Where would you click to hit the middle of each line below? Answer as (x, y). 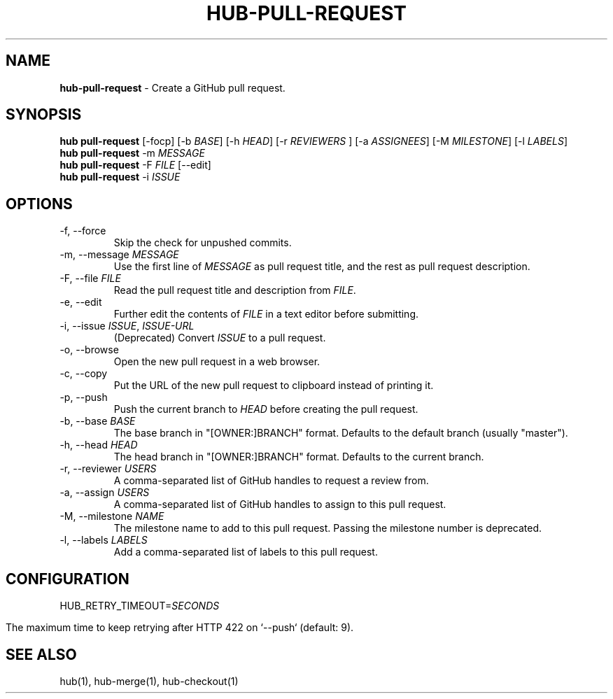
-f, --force (83, 231)
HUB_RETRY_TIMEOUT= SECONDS (140, 606)
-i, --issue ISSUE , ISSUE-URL (127, 326)
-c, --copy (84, 374)
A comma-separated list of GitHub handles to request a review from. (271, 481)
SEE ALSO (41, 654)
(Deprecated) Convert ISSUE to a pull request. (220, 338)
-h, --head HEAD (99, 445)
